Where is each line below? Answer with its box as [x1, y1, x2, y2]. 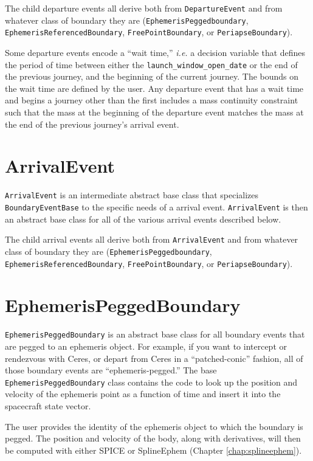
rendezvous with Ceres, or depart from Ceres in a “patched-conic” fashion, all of [5, 352, 303, 364]
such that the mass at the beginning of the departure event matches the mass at [5, 106, 304, 118]
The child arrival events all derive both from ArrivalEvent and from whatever [5, 233, 298, 246]
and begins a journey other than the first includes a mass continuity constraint [5, 94, 298, 106]
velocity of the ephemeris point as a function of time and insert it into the [5, 387, 281, 400]
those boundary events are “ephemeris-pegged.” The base [5, 364, 217, 376]
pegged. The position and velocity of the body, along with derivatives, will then [5, 432, 301, 445]
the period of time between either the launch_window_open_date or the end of [5, 58, 298, 71]
